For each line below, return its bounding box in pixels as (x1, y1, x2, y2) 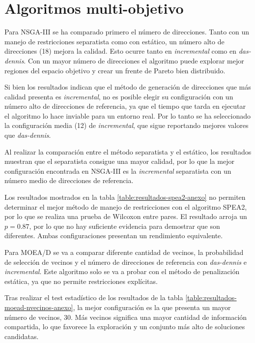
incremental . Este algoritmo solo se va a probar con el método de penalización (4, 266, 240, 277)
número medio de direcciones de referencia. (4, 175, 134, 186)
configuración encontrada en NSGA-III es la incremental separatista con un (4, 165, 231, 176)
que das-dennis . (4, 130, 51, 140)
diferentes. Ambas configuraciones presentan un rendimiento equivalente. (4, 230, 223, 241)
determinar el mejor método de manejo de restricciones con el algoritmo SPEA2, (4, 201, 247, 212)
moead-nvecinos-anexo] (4, 302, 73, 312)
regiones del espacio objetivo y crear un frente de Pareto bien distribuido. (4, 65, 226, 75)
